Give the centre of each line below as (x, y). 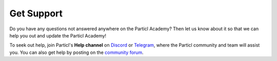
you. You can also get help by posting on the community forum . (76, 52)
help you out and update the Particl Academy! (58, 35)
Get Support (36, 13)
